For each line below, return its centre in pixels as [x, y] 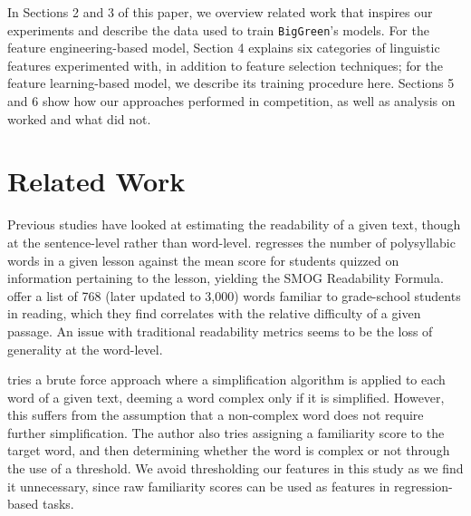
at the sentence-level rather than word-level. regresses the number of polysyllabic [231, 242]
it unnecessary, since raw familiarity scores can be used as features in [199, 486]
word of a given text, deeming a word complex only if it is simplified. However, [226, 397]
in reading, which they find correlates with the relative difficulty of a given [214, 313]
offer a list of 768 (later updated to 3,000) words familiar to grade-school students [234, 295]
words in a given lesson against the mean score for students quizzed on [203, 260]
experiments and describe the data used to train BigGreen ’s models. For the [218, 29]
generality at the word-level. [85, 349]
